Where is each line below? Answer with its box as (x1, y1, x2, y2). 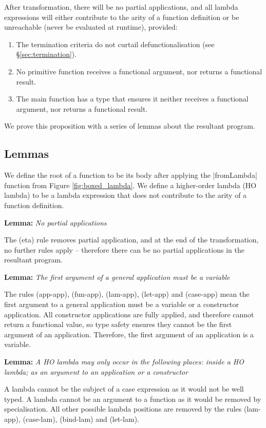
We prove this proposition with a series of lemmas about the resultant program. (4, 120, 255, 131)
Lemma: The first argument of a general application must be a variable (4, 271, 230, 282)
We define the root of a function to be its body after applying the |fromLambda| (4, 170, 257, 180)
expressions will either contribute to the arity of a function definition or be (4, 11, 239, 22)
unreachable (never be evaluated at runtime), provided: (4, 22, 178, 32)
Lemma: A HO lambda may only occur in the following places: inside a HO (4, 356, 244, 367)
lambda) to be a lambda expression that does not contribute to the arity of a (4, 190, 247, 200)
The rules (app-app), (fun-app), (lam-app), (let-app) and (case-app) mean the (4, 289, 250, 299)
